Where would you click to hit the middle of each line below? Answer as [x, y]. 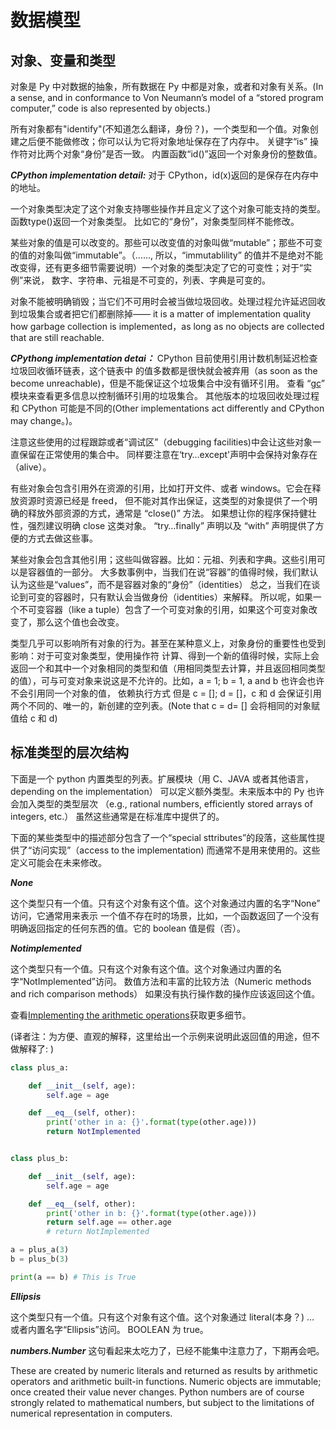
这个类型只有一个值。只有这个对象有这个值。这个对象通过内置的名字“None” [165, 903]
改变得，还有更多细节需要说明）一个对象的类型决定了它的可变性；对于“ [157, 267]
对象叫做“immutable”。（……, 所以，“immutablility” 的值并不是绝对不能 [179, 255]
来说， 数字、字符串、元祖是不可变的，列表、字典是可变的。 [147, 280]
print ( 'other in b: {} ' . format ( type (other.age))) [151, 1213]
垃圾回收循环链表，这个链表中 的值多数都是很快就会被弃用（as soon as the [164, 370]
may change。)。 [44, 420]
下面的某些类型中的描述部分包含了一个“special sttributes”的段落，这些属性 [163, 837]
